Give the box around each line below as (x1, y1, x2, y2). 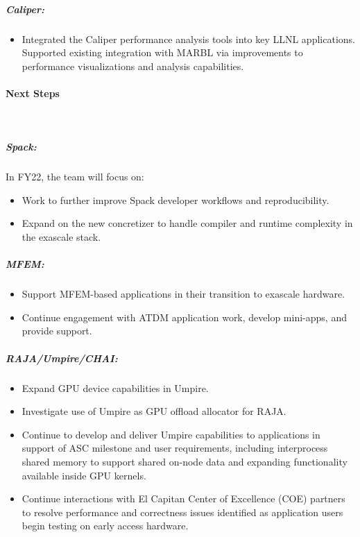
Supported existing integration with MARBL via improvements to (22, 45, 303, 60)
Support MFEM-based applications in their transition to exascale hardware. (22, 287, 345, 301)
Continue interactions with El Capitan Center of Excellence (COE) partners (22, 491, 345, 506)
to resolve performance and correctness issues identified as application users (22, 504, 343, 519)
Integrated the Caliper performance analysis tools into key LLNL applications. (22, 31, 355, 46)
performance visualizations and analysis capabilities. (22, 58, 244, 73)
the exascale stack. (22, 230, 101, 244)
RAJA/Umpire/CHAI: (6, 350, 118, 365)
